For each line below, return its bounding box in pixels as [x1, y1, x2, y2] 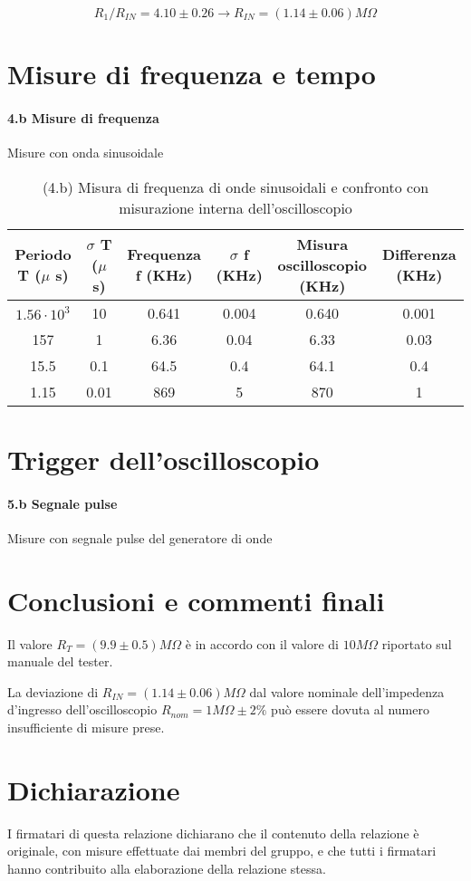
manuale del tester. [7, 652, 113, 671]
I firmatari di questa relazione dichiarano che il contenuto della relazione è [7, 823, 419, 842]
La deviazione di [7, 682, 99, 701]
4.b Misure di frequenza [7, 108, 159, 127]
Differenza [381, 244, 457, 265]
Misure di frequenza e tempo [7, 55, 376, 92]
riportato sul [381, 634, 452, 653]
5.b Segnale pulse [7, 493, 118, 512]
